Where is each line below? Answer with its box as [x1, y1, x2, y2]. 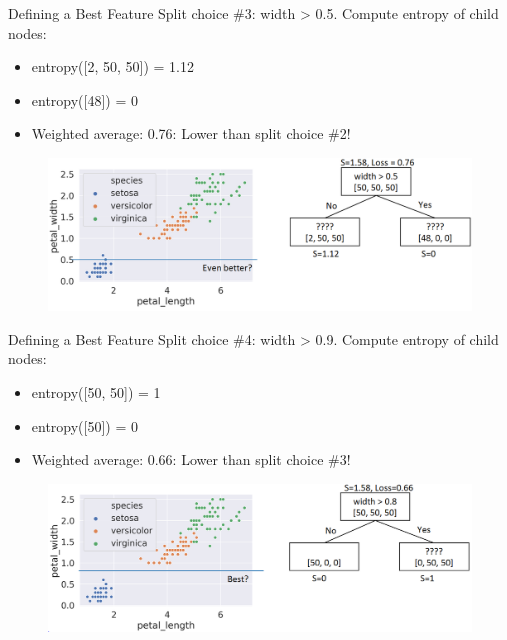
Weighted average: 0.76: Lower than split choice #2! [31, 123, 351, 144]
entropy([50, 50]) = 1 [31, 381, 161, 402]
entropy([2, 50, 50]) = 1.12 [31, 56, 195, 77]
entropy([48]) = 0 [31, 89, 139, 110]
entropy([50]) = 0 [31, 415, 139, 436]
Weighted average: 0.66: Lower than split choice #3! [31, 449, 351, 470]
